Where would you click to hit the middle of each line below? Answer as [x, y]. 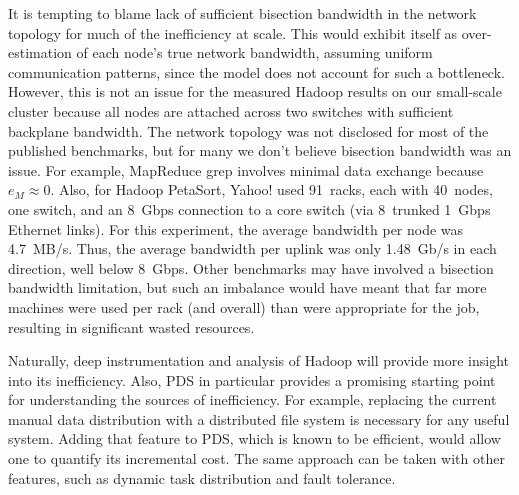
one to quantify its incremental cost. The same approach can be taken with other [256, 458]
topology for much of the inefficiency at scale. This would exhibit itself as [233, 32]
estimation [40, 52]
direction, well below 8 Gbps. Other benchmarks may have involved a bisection [251, 267]
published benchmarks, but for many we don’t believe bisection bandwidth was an [260, 150]
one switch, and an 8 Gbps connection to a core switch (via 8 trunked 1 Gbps [249, 208]
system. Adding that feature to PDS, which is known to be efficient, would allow [254, 438]
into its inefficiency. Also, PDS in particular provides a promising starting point [252, 379]
